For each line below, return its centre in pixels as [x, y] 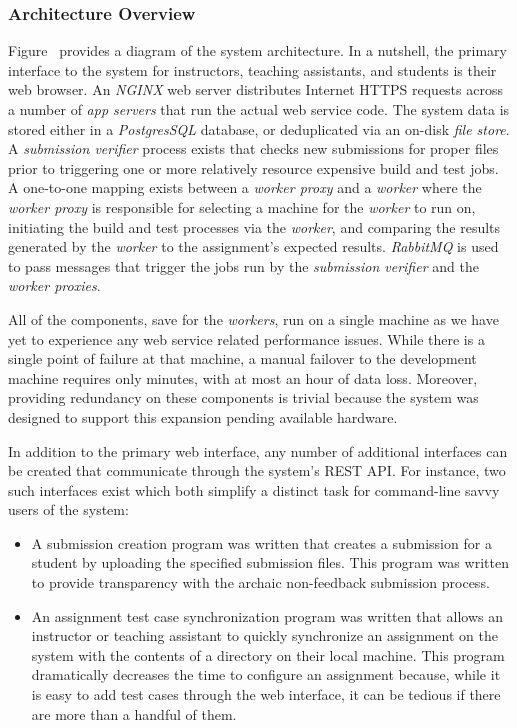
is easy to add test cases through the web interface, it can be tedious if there [266, 694]
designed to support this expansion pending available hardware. [203, 416]
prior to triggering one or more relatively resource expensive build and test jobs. [253, 167]
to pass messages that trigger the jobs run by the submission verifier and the [243, 265]
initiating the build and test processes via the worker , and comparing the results [254, 226]
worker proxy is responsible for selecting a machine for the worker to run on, [242, 206]
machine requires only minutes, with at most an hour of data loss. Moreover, [243, 377]
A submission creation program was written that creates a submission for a [261, 542]
